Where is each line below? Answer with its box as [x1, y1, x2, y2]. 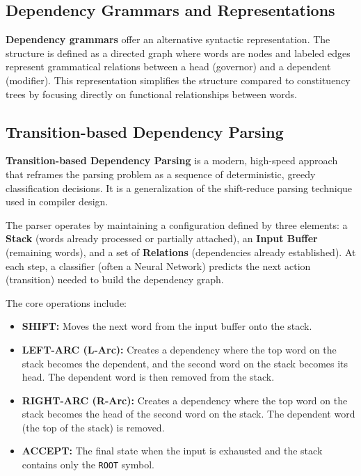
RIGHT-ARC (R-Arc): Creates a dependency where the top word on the [22, 392, 348, 407]
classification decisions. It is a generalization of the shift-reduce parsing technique [6, 180, 353, 195]
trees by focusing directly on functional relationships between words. [6, 86, 298, 101]
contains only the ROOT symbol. [22, 457, 154, 472]
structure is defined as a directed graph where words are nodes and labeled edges [6, 45, 351, 60]
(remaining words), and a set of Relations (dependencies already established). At [6, 244, 356, 259]
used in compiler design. [6, 194, 109, 209]
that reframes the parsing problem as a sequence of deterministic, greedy [6, 166, 316, 181]
